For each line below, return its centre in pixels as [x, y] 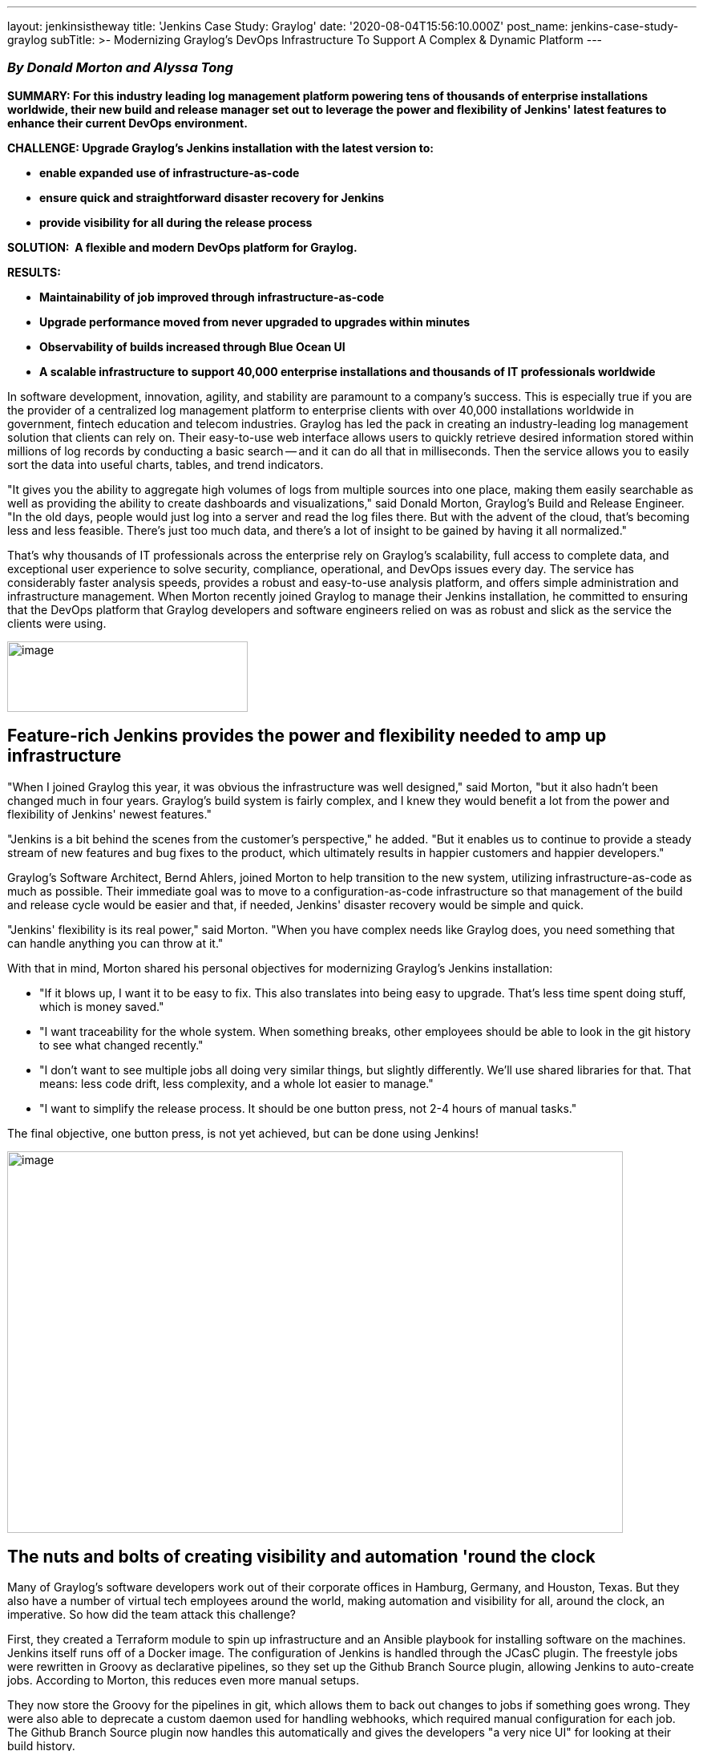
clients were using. [57, 623]
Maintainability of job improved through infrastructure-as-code [212, 297]
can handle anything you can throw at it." [115, 943]
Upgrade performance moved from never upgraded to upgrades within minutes [255, 321]
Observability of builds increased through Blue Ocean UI [192, 346]
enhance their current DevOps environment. [127, 123]
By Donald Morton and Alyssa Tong [120, 68]
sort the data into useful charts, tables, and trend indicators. [166, 464]
